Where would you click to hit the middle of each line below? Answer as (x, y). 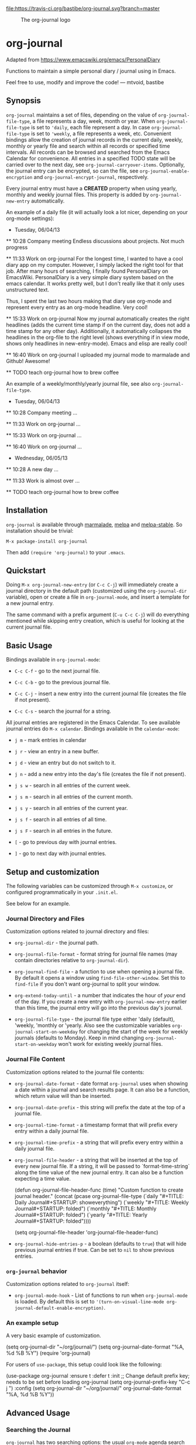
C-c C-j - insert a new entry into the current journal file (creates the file (100, 694)
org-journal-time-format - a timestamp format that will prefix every (96, 1125)
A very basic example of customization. (54, 1336)
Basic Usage (29, 645)
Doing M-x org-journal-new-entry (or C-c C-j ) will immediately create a (92, 585)
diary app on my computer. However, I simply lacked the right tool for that (95, 265)
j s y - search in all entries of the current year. (71, 808)
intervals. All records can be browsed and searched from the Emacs (88, 152)
